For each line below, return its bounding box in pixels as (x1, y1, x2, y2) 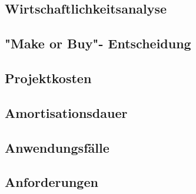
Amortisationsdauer (5, 103, 128, 121)
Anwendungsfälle (5, 138, 109, 156)
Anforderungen (5, 173, 98, 191)
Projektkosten (5, 68, 92, 87)
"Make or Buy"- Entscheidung (5, 34, 191, 52)
